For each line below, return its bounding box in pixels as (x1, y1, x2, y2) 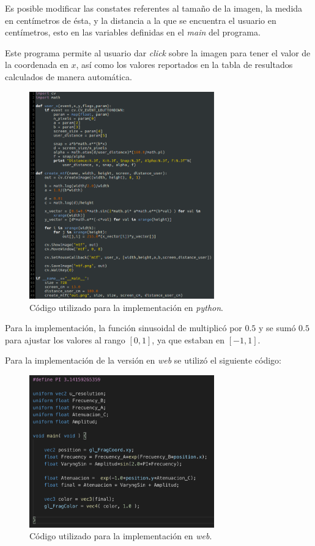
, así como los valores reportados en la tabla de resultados (76, 58, 293, 71)
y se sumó (259, 321, 296, 334)
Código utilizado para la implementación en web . (29, 529, 212, 542)
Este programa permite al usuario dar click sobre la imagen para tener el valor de (5, 46, 311, 59)
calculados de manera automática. (5, 70, 132, 83)
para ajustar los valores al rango (5, 333, 125, 346)
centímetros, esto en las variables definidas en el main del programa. (5, 26, 261, 39)
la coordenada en (5, 58, 69, 71)
